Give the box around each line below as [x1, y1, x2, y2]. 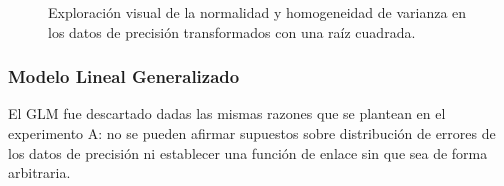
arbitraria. [8, 162, 71, 183]
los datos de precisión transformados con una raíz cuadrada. [48, 21, 416, 42]
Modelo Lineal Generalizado [8, 64, 240, 89]
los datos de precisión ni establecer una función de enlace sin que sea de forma [8, 142, 488, 163]
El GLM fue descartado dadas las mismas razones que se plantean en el [8, 103, 446, 124]
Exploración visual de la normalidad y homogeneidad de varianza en [48, 2, 467, 22]
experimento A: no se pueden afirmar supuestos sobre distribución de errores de [8, 123, 496, 143]
